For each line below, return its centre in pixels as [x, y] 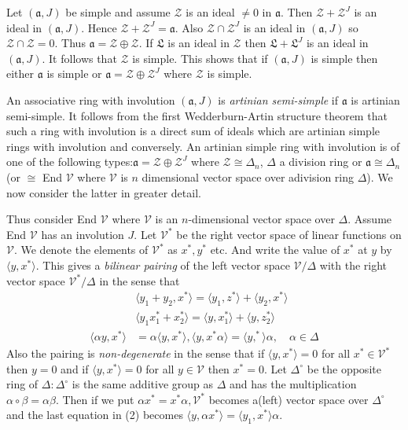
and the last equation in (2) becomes [95, 415]
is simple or [74, 74]
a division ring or [321, 162]
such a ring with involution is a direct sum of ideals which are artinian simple [193, 131]
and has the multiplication [293, 384]
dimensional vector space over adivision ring [248, 176]
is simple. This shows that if [200, 58]
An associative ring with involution [91, 99]
